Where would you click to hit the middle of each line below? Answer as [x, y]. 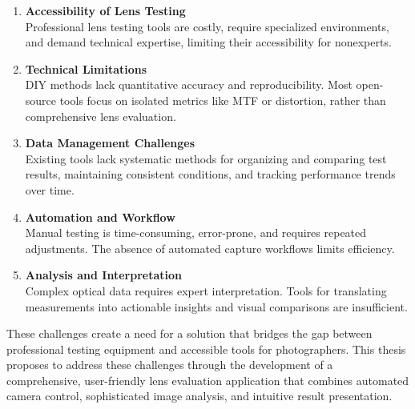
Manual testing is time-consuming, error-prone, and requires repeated [196, 233]
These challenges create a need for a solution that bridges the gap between [189, 333]
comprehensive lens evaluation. [101, 116]
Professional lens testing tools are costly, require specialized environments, [207, 26]
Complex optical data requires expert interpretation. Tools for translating [206, 290]
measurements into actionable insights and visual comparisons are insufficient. [216, 306]
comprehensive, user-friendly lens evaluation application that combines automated [208, 380]
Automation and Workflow [100, 217]
